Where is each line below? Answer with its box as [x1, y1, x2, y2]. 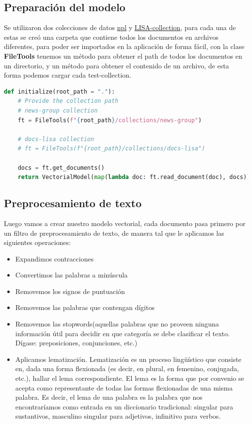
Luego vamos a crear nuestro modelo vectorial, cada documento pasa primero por [4, 218, 246, 228]
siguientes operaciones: [4, 237, 71, 247]
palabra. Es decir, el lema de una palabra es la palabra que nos [15, 392, 203, 402]
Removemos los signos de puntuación [15, 286, 125, 296]
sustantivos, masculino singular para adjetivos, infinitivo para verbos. [15, 411, 221, 421]
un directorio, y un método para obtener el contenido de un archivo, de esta [4, 60, 229, 70]
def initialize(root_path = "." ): [4, 88, 115, 95]
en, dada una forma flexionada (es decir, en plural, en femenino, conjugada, [15, 363, 239, 374]
